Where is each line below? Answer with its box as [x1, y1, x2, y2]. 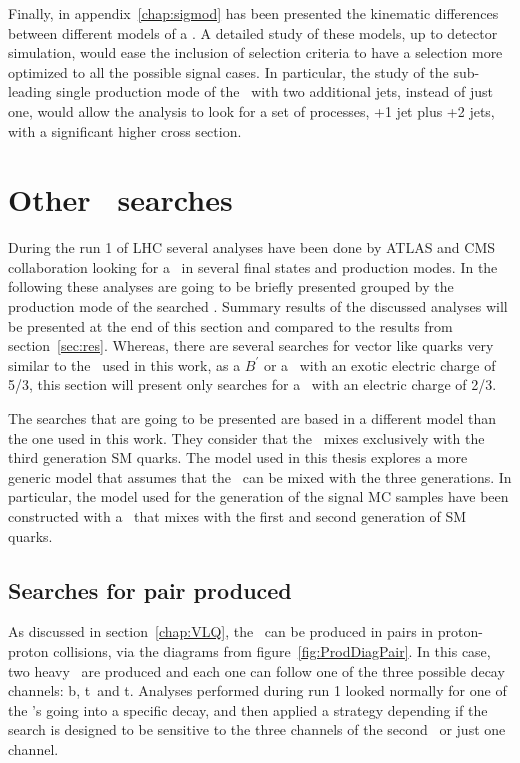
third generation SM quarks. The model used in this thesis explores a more [8, 447, 468, 468]
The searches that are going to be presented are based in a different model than [8, 408, 497, 429]
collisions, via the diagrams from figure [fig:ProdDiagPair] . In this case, [53, 640, 491, 661]
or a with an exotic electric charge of [263, 354, 496, 375]
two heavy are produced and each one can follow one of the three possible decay [8, 660, 505, 681]
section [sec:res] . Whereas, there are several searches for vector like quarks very [8, 335, 494, 356]
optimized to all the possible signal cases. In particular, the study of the [8, 61, 449, 82]
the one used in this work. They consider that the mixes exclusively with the [8, 427, 485, 448]
